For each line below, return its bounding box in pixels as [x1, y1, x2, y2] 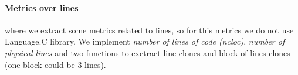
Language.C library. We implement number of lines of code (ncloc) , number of [5, 35, 285, 47]
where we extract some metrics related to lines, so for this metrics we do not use [5, 23, 294, 36]
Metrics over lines [5, 1, 79, 13]
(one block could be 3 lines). [5, 58, 106, 70]
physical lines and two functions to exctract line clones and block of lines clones [5, 46, 290, 59]
